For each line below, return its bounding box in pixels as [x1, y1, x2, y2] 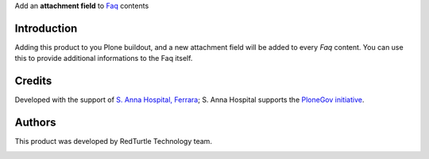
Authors [14, 115, 56, 130]
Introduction [14, 21, 78, 35]
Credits [14, 74, 52, 88]
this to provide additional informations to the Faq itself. [14, 54, 193, 63]
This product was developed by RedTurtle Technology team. [14, 137, 212, 146]
